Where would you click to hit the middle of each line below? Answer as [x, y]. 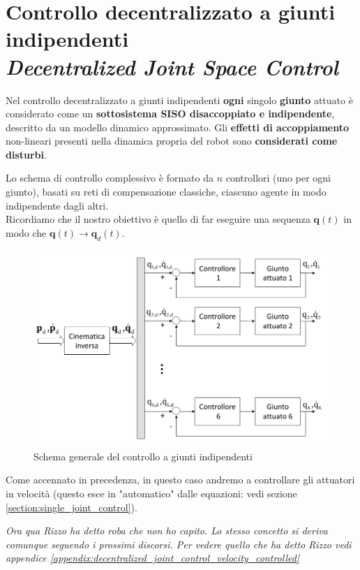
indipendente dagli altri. [57, 205]
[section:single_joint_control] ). [72, 507]
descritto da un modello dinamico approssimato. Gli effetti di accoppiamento [178, 127]
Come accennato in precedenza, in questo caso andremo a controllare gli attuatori [180, 480]
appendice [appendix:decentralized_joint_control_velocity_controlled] [153, 558]
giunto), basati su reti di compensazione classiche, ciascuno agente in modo [166, 192]
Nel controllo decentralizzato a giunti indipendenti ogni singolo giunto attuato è [179, 100]
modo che [26, 232]
